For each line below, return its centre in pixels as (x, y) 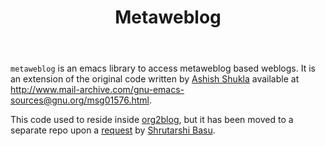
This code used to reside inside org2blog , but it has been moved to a (152, 120)
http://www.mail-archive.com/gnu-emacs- (97, 90)
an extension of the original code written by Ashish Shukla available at (155, 79)
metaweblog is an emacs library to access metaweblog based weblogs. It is (163, 68)
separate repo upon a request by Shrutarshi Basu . (113, 130)
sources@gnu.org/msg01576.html (80, 100)
